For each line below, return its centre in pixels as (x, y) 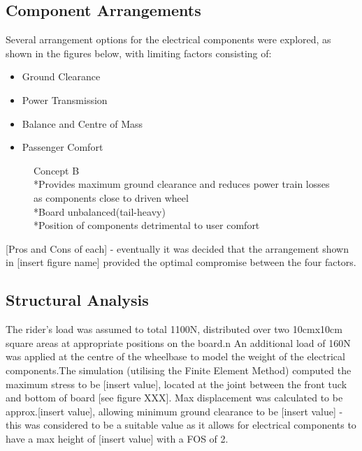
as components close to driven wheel (111, 197)
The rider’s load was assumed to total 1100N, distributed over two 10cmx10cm (174, 329)
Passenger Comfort (63, 147)
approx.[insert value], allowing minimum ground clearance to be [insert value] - (174, 411)
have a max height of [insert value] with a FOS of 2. (117, 438)
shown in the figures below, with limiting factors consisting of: (139, 53)
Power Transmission (65, 99)
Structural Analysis (77, 300)
